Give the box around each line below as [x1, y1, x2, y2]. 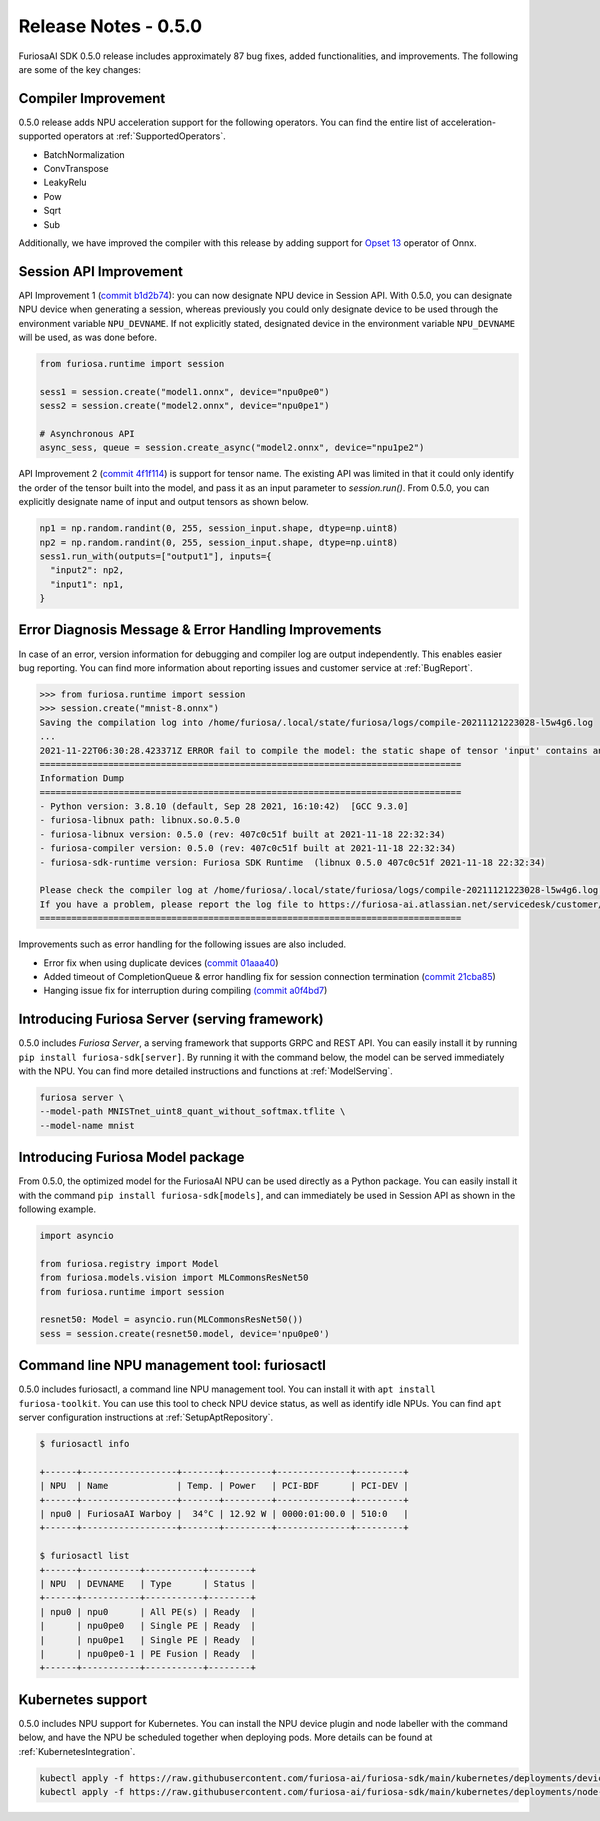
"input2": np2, [50, 565, 125, 576]
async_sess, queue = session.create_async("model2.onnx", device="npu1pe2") [39, 442, 425, 454]
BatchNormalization [43, 148, 125, 160]
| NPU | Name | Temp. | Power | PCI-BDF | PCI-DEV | [39, 1480, 409, 1492]
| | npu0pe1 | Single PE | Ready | [39, 1634, 257, 1645]
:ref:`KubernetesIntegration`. [18, 1745, 136, 1757]
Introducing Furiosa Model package [18, 1149, 245, 1166]
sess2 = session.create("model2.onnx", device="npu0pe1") [39, 400, 330, 412]
